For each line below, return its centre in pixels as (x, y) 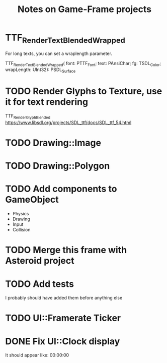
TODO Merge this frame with (66, 250)
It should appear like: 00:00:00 (37, 355)
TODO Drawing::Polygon (58, 166)
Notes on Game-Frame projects (85, 9)
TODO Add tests (40, 284)
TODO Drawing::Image (53, 143)
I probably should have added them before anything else (64, 298)
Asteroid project (40, 261)
